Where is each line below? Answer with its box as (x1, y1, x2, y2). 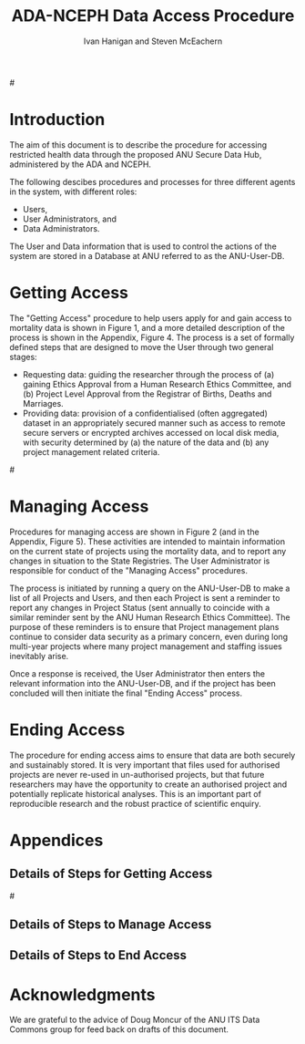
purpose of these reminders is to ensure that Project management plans (9, 621, 280, 632)
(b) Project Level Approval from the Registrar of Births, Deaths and (22, 388, 272, 399)
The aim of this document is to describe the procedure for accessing (9, 139, 268, 150)
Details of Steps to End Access (9, 947, 188, 963)
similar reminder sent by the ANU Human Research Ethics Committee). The (9, 612, 290, 623)
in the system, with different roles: (9, 186, 137, 197)
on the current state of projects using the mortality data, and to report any (9, 545, 287, 556)
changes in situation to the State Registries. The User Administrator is (9, 555, 270, 566)
